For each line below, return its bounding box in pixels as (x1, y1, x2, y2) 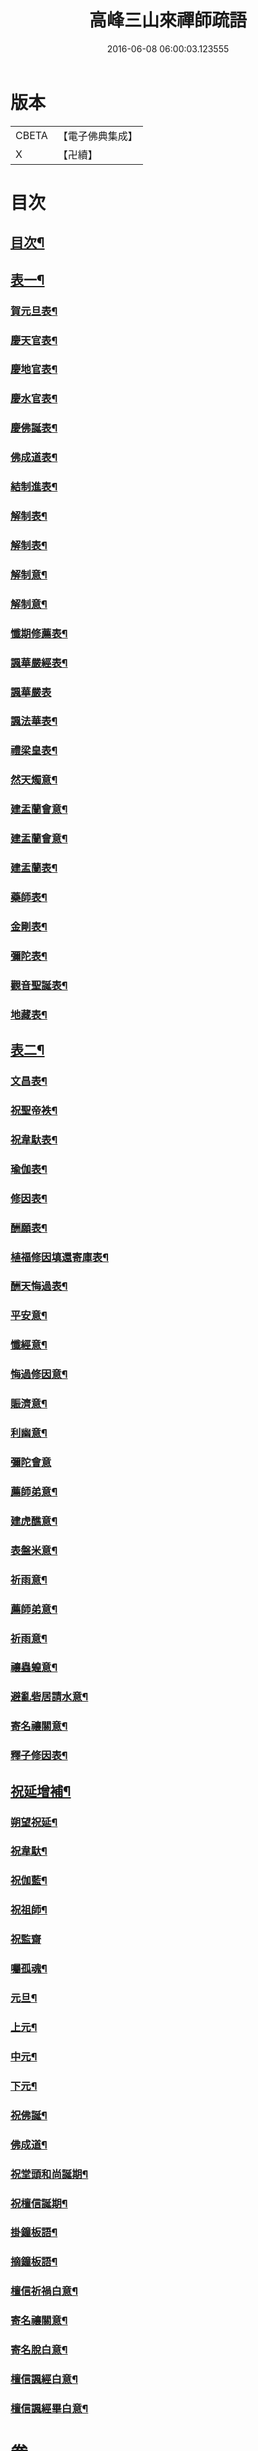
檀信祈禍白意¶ (10, 2284, 78, 2298)
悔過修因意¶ (10, 1367, 68, 1381)
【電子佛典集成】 (57, 129, 138, 143)
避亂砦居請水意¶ (10, 1690, 89, 1704)
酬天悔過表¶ (10, 1279, 68, 1293)
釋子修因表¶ (10, 1749, 68, 1763)
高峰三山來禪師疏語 (88, 9, 247, 32)
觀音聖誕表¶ (10, 978, 68, 992)
